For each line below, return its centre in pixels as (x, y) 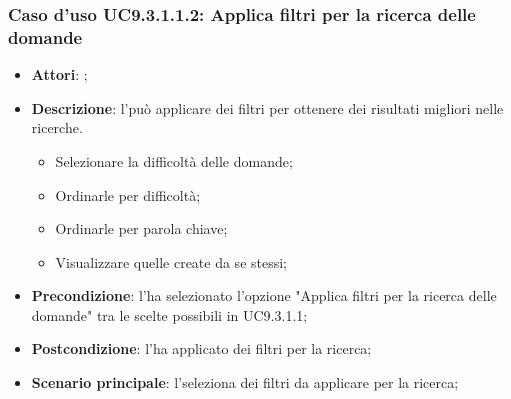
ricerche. (57, 127)
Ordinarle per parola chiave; (141, 228)
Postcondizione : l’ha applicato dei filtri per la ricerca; (201, 348)
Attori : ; (59, 74)
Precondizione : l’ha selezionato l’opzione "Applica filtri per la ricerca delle (264, 295)
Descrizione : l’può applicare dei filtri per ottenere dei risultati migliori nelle (267, 107)
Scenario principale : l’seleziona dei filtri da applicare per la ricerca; (245, 382)
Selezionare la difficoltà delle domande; (174, 160)
